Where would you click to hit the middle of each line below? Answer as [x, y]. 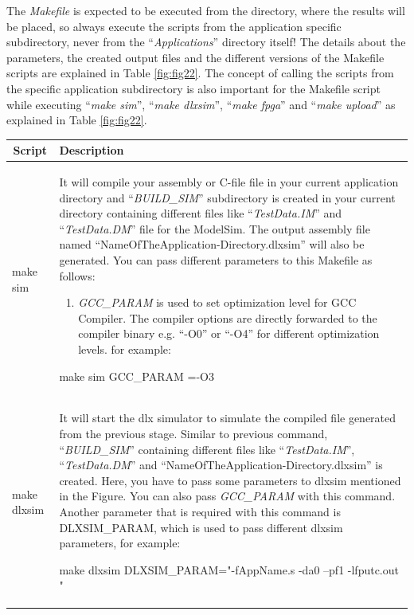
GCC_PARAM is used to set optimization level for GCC [217, 302]
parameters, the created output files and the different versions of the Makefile [195, 57]
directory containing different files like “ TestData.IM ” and [201, 213]
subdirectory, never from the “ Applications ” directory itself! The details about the [206, 42]
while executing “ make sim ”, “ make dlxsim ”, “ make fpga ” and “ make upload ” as [201, 104]
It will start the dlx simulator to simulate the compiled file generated [228, 418]
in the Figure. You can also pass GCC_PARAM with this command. [227, 496]
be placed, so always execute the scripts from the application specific [174, 26]
